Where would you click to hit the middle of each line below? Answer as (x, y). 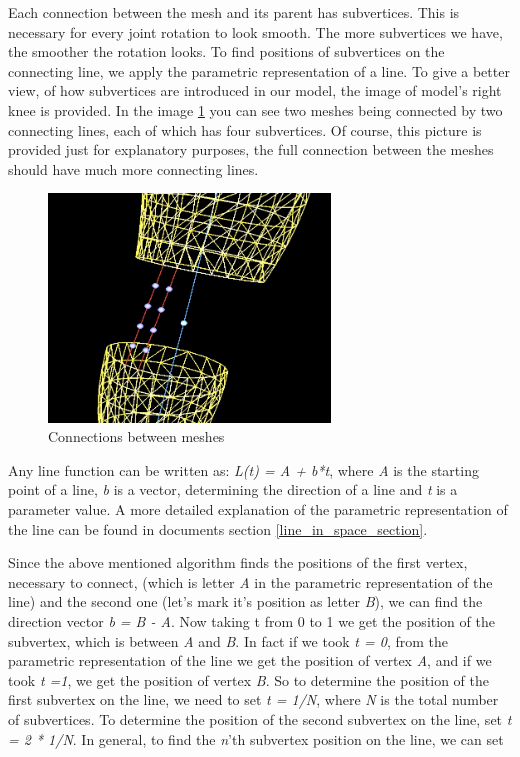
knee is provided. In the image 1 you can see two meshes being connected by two (255, 109)
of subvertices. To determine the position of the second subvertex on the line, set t (260, 718)
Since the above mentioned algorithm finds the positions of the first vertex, (238, 562)
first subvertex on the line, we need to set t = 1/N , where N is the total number (253, 699)
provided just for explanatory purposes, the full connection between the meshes (251, 149)
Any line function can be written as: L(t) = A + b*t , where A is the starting (243, 469)
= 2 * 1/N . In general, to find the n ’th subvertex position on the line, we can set (256, 738)
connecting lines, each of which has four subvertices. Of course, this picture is (245, 129)
